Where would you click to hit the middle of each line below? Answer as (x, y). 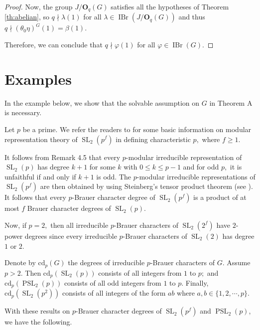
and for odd (201, 167)
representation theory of (41, 139)
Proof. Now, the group (39, 6)
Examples (38, 79)
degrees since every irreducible (71, 236)
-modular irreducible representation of (184, 157)
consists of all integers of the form (114, 293)
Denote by (20, 262)
